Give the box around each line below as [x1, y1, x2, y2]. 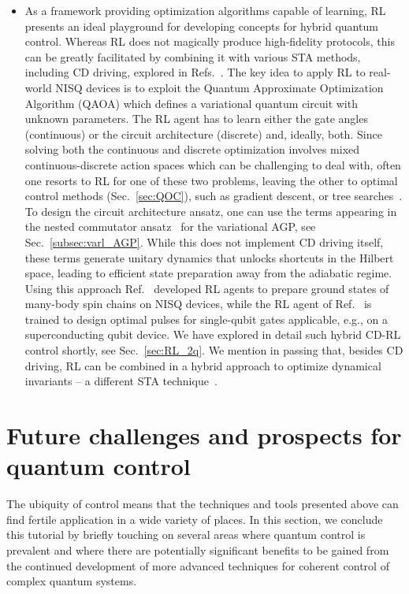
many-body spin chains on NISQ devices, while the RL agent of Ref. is [24, 295, 372, 312]
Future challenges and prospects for [6, 419, 402, 451]
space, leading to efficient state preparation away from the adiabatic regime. [24, 265, 392, 281]
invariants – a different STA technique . [24, 373, 218, 389]
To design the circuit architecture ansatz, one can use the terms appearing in [24, 202, 397, 219]
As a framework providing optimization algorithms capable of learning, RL [24, 2, 386, 18]
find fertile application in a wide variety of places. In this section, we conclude [6, 510, 383, 527]
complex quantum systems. [6, 573, 137, 589]
